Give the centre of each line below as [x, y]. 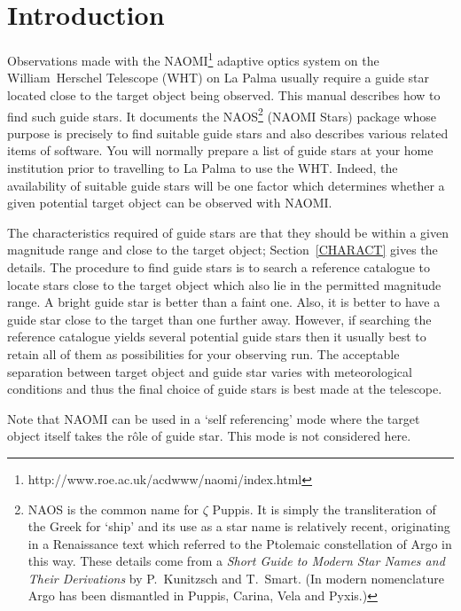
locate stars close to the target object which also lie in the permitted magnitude [224, 284]
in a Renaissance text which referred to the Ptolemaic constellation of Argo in [240, 543]
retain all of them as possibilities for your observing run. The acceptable [203, 353]
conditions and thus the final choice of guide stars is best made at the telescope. [225, 389]
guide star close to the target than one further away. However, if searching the [219, 319]
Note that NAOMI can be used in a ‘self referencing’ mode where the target [214, 418]
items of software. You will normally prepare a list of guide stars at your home [220, 150]
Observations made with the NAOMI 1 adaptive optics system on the [193, 59]
